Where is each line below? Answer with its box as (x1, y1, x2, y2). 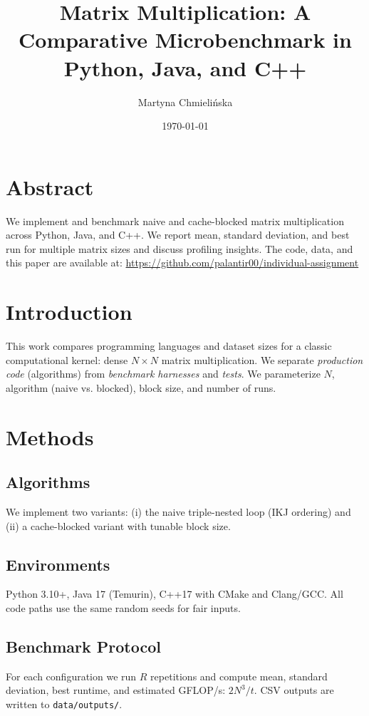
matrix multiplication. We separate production (161, 352, 363, 367)
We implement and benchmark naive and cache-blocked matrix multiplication (6, 213, 344, 228)
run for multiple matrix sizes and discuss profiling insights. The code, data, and (6, 241, 353, 256)
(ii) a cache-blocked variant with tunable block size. (6, 518, 231, 533)
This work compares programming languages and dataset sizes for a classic (6, 338, 332, 353)
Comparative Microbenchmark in (19, 25, 352, 54)
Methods (6, 422, 94, 451)
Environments (6, 553, 110, 575)
